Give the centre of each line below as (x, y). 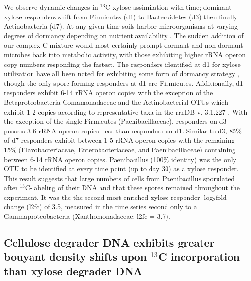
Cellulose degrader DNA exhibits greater (109, 242)
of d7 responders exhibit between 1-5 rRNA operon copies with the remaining (119, 140)
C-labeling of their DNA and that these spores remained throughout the (133, 188)
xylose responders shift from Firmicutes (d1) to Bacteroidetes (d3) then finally (121, 16)
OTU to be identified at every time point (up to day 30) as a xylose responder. (121, 169)
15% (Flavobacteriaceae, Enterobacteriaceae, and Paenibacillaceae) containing (120, 149)
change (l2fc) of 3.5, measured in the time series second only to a (100, 207)
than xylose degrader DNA (73, 271)
